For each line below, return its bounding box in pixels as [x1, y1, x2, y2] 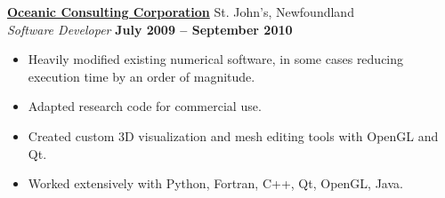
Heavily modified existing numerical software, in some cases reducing [28, 50, 404, 68]
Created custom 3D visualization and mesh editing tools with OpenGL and [28, 126, 439, 145]
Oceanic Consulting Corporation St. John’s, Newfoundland [7, 3, 354, 20]
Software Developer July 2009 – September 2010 [7, 20, 293, 38]
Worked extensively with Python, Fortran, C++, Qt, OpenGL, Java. [28, 174, 403, 193]
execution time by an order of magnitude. [28, 67, 255, 85]
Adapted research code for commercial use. [28, 97, 262, 115]
